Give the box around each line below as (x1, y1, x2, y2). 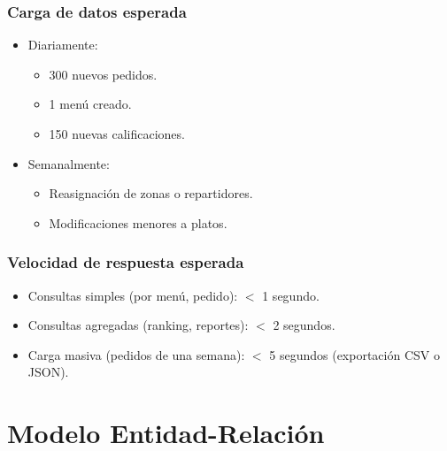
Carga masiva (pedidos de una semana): (27, 345, 245, 363)
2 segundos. (273, 316, 335, 334)
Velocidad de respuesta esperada (7, 251, 244, 273)
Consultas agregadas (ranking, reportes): (27, 316, 249, 334)
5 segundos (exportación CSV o (269, 345, 440, 363)
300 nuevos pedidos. (49, 65, 158, 83)
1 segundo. (262, 286, 320, 304)
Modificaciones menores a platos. (49, 213, 227, 232)
